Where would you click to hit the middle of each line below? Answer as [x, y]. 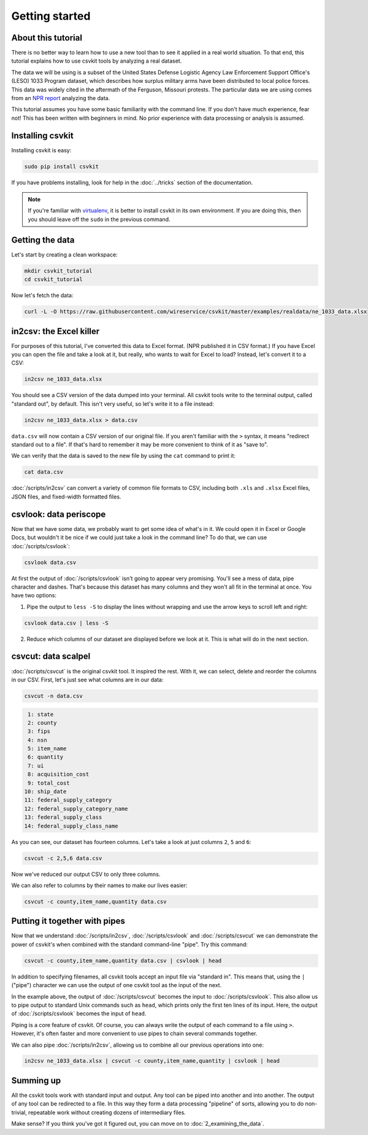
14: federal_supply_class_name [71, 826]
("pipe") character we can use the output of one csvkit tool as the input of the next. [117, 985]
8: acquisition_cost [59, 774]
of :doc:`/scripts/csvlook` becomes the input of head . [79, 1013]
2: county [42, 722]
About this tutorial [47, 38]
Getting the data [43, 240]
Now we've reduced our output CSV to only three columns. [86, 874]
